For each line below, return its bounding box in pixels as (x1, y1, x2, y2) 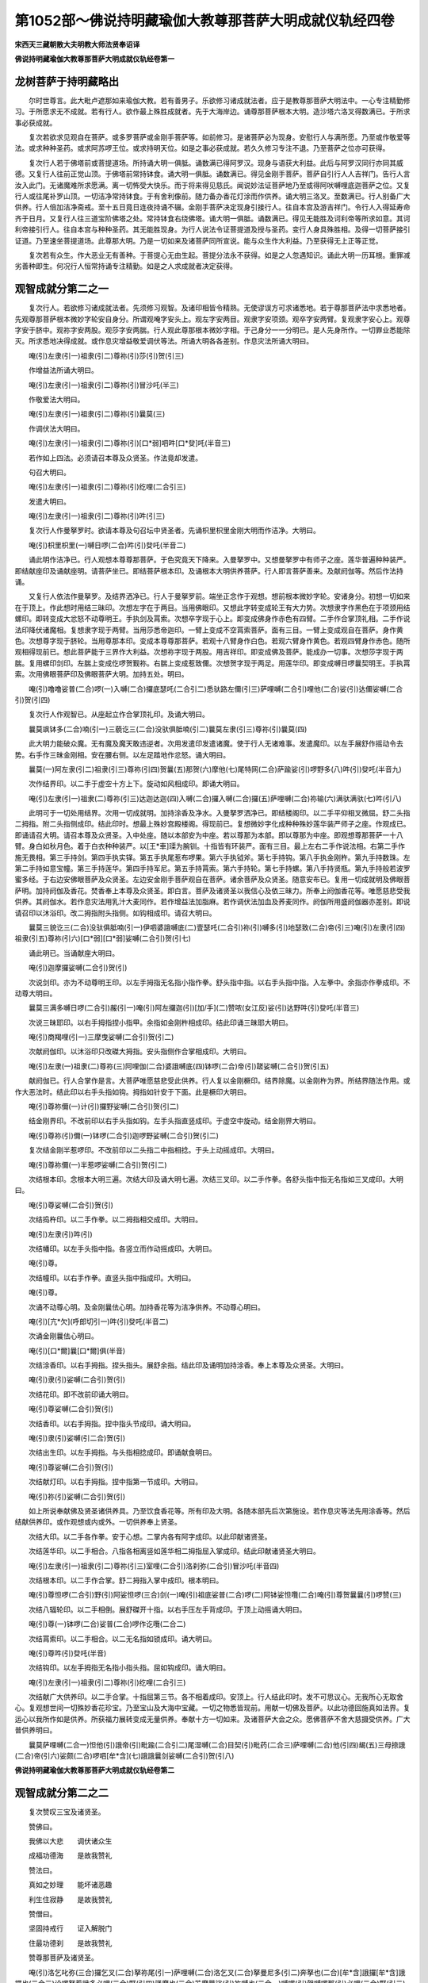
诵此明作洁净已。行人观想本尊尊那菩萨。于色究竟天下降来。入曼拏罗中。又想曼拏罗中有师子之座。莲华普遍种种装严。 (28, 555, 411, 565)
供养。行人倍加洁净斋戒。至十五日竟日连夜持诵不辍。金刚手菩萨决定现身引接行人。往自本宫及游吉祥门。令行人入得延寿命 (14, 202, 411, 212)
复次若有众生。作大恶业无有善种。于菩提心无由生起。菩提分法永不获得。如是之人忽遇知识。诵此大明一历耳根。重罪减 (28, 250, 411, 259)
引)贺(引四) (14, 695, 51, 704)
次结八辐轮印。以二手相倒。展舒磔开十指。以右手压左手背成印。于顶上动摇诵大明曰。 (28, 1605, 307, 1614)
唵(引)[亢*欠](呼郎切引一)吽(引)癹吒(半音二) (28, 1317, 170, 1326)
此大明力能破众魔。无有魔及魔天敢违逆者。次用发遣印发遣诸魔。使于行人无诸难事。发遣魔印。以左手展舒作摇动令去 (28, 738, 403, 749)
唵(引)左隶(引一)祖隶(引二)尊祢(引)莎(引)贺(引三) (28, 351, 185, 360)
